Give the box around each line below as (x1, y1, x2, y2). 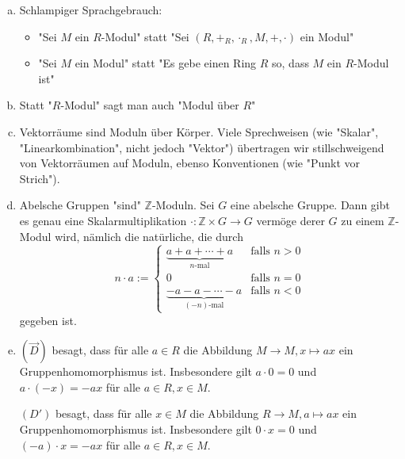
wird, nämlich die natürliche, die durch (55, 228, 243, 244)
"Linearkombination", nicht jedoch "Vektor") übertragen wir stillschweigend (19, 139, 384, 155)
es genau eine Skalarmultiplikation (19, 212, 187, 228)
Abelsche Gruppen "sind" (19, 197, 141, 213)
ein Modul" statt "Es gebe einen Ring (75, 55, 257, 71)
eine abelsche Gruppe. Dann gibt (230, 197, 390, 213)
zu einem (341, 212, 384, 228)
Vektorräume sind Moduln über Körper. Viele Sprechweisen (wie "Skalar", (19, 123, 379, 140)
